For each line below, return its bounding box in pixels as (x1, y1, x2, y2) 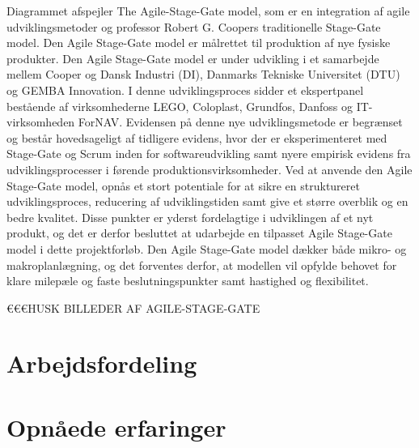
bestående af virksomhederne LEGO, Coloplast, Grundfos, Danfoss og (6, 97, 353, 114)
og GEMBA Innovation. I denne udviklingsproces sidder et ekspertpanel (6, 81, 364, 98)
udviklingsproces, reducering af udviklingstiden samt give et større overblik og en (6, 193, 408, 210)
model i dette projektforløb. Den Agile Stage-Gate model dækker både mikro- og (6, 240, 407, 257)
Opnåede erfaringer (6, 410, 226, 443)
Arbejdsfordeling (6, 347, 197, 380)
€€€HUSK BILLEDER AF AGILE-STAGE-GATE (6, 299, 260, 316)
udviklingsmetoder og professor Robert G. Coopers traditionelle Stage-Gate (6, 18, 381, 35)
